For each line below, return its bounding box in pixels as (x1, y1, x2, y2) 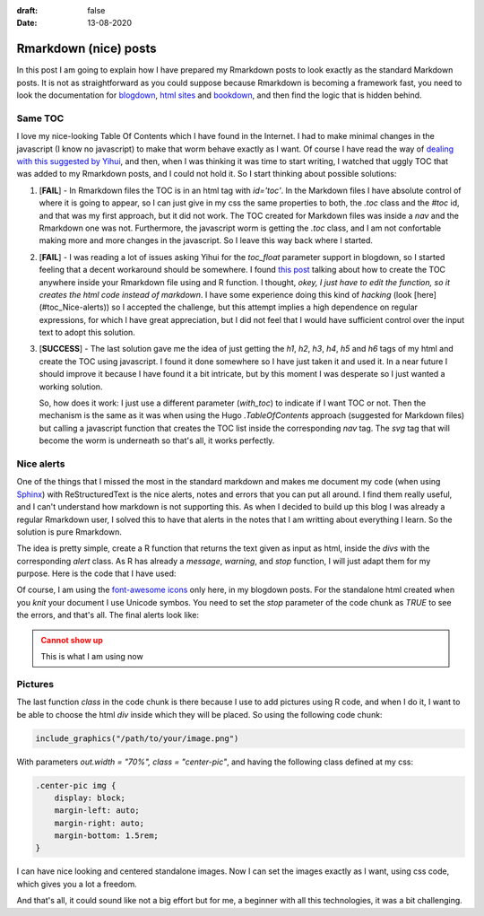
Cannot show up (40, 634, 103, 645)
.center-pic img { (35, 781, 117, 790)
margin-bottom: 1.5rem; (54, 831, 159, 841)
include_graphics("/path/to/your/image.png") (35, 733, 239, 744)
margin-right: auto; (54, 817, 145, 828)
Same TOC (16, 112, 65, 125)
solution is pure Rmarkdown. (16, 526, 123, 537)
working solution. (39, 381, 103, 392)
